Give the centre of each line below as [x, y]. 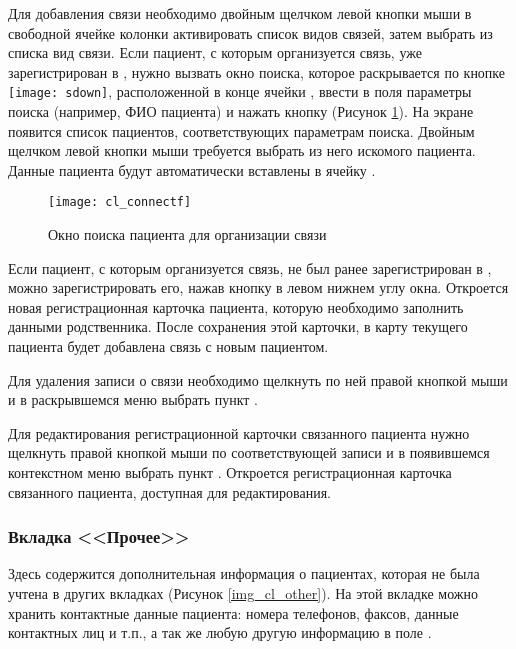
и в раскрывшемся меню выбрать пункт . [133, 399]
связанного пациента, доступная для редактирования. [169, 491]
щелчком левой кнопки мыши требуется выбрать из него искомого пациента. [242, 150]
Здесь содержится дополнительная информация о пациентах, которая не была [244, 573]
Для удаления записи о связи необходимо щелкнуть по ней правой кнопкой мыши [258, 379]
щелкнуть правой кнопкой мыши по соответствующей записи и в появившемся [249, 452]
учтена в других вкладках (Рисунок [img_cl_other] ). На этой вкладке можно [243, 593]
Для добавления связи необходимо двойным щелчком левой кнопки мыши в [240, 13]
